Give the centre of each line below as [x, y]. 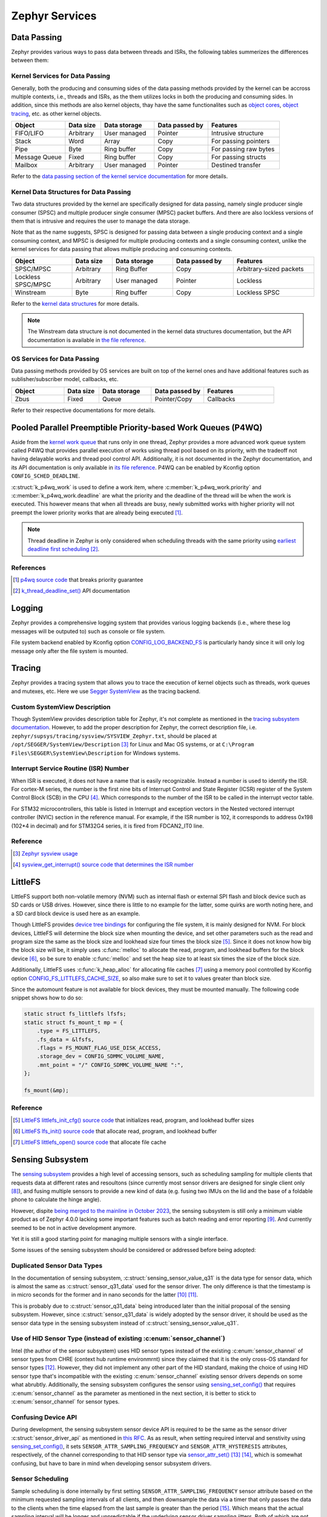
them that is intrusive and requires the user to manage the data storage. [101, 221]
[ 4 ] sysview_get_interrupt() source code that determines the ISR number [103, 865]
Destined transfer [236, 165]
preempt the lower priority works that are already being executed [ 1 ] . [97, 512]
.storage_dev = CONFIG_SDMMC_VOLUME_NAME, [101, 1056]
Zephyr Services [54, 16]
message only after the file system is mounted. [70, 651]
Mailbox [26, 165]
